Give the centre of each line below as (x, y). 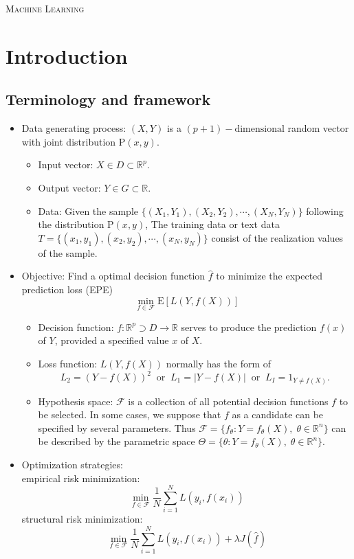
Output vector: (69, 187)
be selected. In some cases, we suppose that (130, 414)
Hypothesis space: (76, 401)
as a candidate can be (278, 414)
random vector (318, 128)
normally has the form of (219, 363)
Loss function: (68, 363)
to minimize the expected (269, 276)
